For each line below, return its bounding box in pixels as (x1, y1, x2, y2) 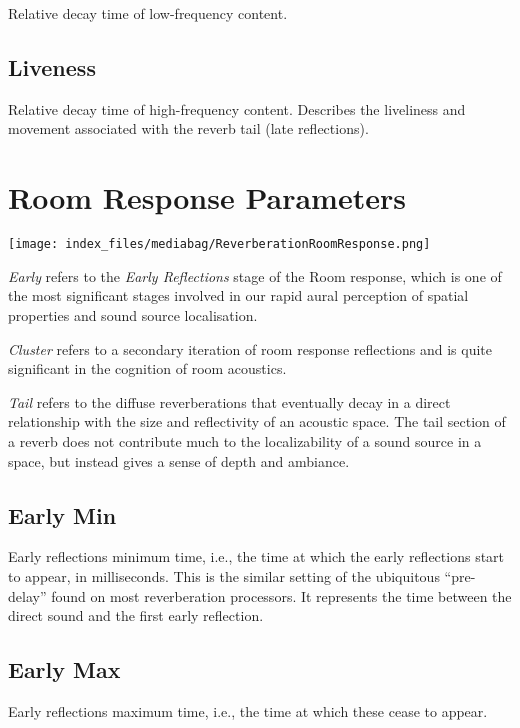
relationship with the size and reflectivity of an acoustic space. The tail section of (8, 411, 506, 432)
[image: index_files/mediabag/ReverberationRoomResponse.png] (8, 237, 431, 252)
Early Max (8, 654, 121, 685)
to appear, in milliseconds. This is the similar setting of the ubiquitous (8, 565, 440, 586)
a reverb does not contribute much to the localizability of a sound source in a (8, 430, 482, 451)
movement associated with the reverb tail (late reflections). (8, 118, 369, 139)
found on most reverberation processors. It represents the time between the (51, 585, 512, 606)
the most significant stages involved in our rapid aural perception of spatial (8, 285, 469, 306)
